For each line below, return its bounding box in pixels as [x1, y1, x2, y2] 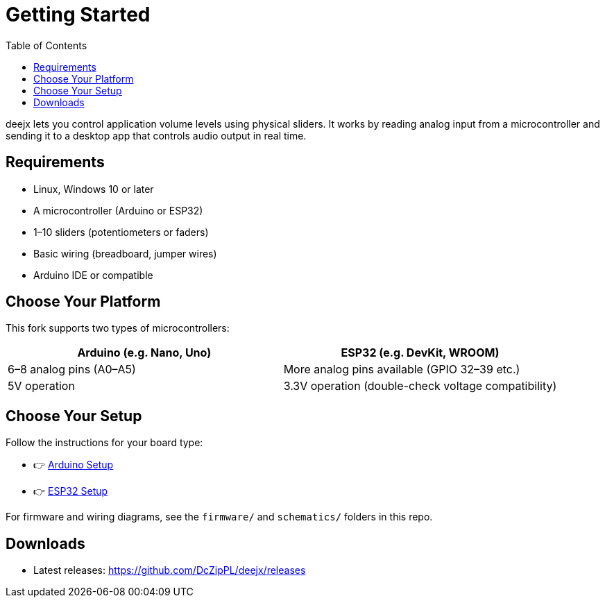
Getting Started [6, 3, 151, 26]
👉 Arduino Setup [33, 459, 114, 471]
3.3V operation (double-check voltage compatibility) [283, 379, 557, 393]
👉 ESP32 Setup [33, 485, 108, 498]
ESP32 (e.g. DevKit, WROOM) [341, 346, 500, 360]
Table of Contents [6, 39, 87, 51]
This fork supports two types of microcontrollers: [6, 322, 230, 334]
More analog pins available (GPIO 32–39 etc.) [283, 362, 520, 377]
